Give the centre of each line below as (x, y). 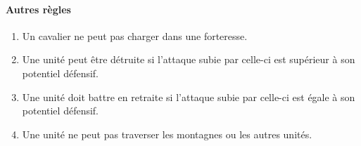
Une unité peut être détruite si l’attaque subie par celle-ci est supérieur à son (189, 59)
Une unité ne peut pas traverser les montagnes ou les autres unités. (167, 134)
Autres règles (38, 9)
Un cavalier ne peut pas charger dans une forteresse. (135, 35)
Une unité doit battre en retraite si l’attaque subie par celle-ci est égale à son (189, 97)
